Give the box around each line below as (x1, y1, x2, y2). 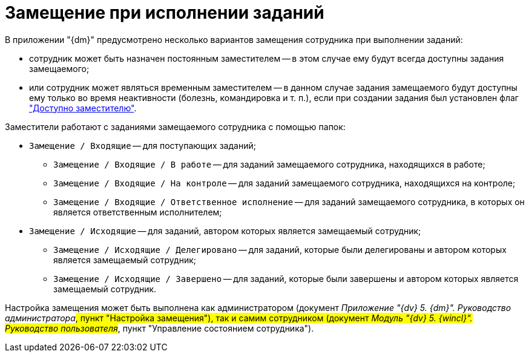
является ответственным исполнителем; (53, 206, 222, 217)
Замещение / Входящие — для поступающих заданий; (29, 140, 256, 151)
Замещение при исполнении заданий (5, 2, 324, 23)
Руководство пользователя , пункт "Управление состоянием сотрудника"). (5, 323, 314, 333)
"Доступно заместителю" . (29, 102, 137, 113)
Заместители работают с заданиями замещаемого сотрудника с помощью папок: (5, 121, 346, 132)
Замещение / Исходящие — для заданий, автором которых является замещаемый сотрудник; (29, 225, 421, 236)
